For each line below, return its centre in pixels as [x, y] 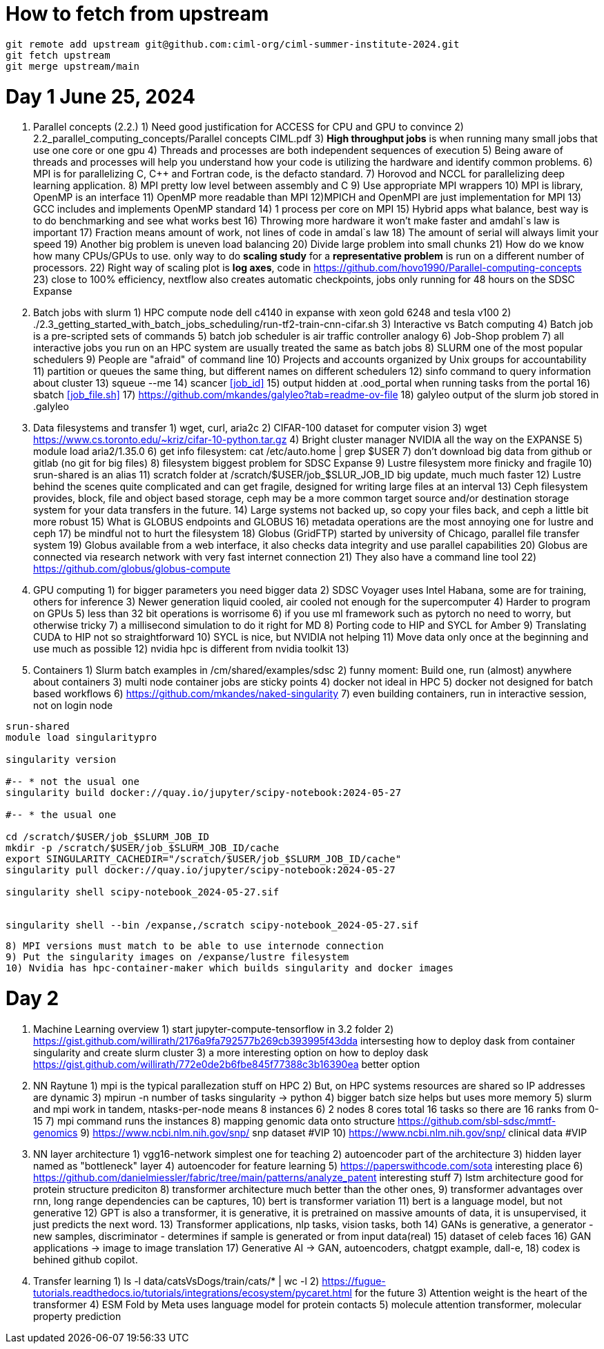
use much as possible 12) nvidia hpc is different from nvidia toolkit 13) [191, 649]
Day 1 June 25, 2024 [100, 96]
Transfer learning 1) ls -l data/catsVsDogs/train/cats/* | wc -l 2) [176, 1281]
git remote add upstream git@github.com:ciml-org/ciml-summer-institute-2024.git [233, 44]
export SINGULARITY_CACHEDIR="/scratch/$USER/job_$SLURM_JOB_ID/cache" [204, 859]
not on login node [73, 706]
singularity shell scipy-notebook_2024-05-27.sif [143, 892]
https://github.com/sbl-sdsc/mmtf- [477, 1120]
